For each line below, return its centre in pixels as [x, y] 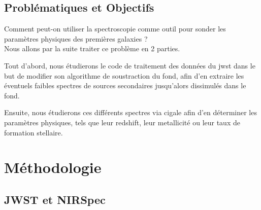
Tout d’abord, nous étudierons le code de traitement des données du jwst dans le [130, 65]
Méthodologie [53, 167]
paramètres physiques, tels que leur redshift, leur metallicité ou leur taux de [122, 122]
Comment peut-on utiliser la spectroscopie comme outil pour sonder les [115, 29]
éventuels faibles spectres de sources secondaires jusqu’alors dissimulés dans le [125, 85]
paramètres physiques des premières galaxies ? [76, 38]
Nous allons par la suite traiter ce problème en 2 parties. [92, 48]
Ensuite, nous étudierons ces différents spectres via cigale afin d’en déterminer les [130, 112]
